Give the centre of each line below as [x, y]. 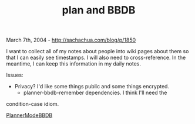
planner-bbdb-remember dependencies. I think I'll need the [95, 93]
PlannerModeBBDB [29, 115]
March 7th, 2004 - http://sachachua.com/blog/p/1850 [71, 40]
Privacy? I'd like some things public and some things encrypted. [92, 87]
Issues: [15, 75]
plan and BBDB [99, 10]
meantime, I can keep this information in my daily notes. [74, 64]
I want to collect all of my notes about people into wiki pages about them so [97, 51]
